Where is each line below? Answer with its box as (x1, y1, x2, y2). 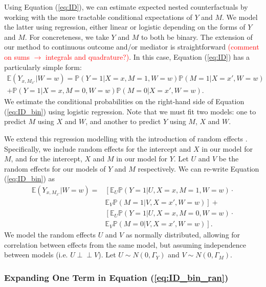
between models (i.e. (4, 249, 68, 260)
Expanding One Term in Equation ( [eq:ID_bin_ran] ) (4, 271, 229, 283)
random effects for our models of (4, 163, 106, 174)
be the (218, 153, 239, 164)
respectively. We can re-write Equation (138, 163, 259, 174)
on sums (4, 51, 30, 62)
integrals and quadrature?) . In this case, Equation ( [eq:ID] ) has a (45, 51, 250, 62)
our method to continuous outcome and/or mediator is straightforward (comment (4, 41, 259, 52)
